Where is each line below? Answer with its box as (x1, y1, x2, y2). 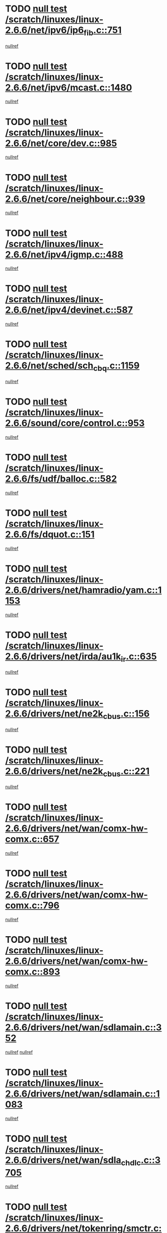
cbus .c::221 (103, 765, 149, 779)
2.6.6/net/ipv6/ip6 (5, 25, 84, 36)
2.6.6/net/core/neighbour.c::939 (5, 193, 145, 204)
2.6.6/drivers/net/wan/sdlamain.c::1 (5, 1088, 160, 1100)
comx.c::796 (5, 900, 60, 911)
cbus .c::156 (103, 708, 150, 721)
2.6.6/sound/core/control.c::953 (5, 417, 145, 429)
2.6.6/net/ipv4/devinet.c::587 (5, 304, 133, 316)
